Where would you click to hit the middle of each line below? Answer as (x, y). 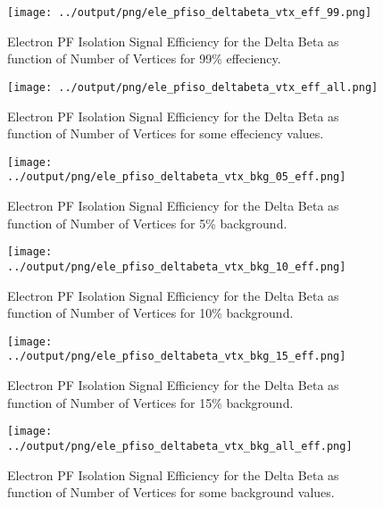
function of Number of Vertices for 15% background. (150, 402)
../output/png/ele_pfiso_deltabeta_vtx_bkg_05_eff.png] (177, 177)
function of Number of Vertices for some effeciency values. (166, 133)
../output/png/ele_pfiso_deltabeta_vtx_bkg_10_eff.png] (177, 266)
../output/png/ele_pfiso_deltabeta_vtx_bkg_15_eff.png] (177, 357)
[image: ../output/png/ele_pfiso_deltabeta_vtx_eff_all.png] (193, 87)
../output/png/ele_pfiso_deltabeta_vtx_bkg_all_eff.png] (180, 446)
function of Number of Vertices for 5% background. (147, 223)
